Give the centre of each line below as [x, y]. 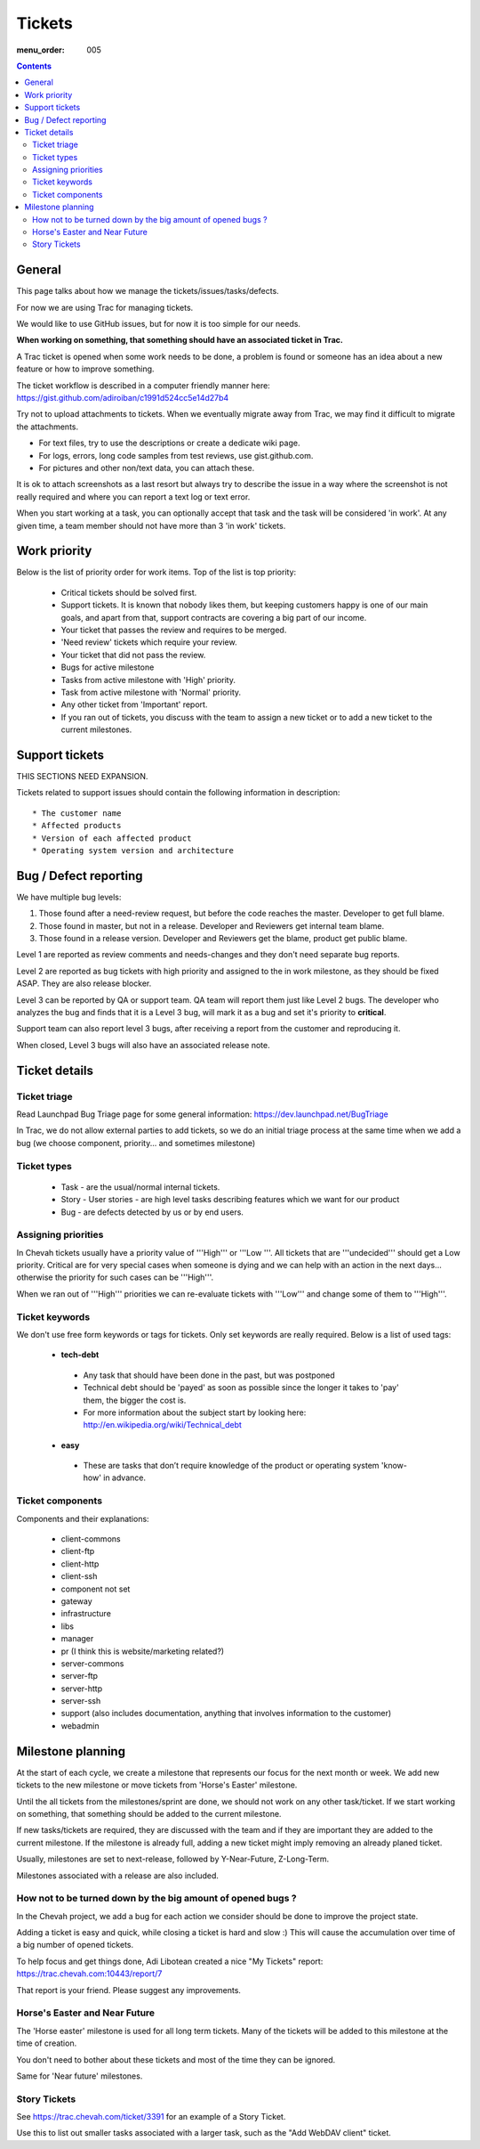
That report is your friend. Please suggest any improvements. [129, 1990]
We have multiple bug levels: [69, 897]
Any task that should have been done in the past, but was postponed [209, 1375]
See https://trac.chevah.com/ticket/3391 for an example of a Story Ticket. [151, 2117]
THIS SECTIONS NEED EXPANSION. [82, 777]
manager [77, 1639]
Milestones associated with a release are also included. [118, 1876]
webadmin [80, 1726]
